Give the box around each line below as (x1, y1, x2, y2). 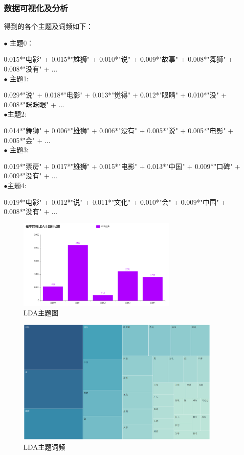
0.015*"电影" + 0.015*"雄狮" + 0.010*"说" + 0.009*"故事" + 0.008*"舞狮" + (4, 54, 234, 64)
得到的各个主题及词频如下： (4, 21, 93, 31)
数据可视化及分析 (4, 1, 68, 14)
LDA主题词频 (23, 441, 66, 452)
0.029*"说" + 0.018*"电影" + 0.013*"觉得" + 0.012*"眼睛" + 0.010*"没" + (4, 90, 227, 100)
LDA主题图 (23, 307, 59, 317)
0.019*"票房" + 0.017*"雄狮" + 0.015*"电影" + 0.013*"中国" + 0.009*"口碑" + (4, 161, 241, 171)
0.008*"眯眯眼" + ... (4, 99, 65, 109)
